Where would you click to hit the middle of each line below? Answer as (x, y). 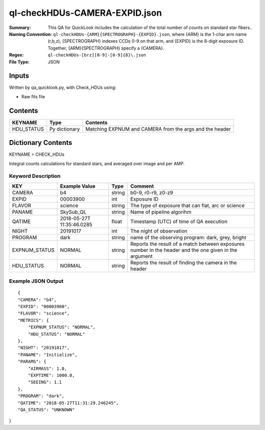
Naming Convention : (31, 34)
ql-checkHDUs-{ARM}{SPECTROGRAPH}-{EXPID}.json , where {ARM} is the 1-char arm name (150, 34)
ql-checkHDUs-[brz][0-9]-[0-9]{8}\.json (97, 55)
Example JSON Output (36, 281)
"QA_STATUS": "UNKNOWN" (46, 410)
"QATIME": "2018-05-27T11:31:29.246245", (68, 403)
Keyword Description (35, 176)
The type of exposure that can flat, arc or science (187, 205)
